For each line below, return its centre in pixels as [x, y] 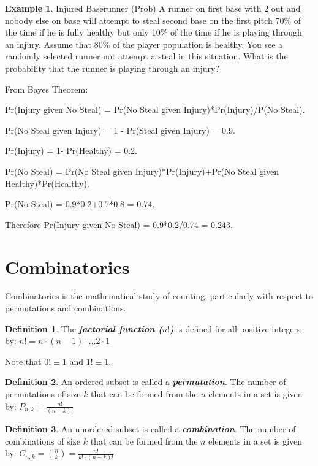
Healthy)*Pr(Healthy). [47, 183]
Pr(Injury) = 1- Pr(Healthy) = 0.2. [71, 151]
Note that [23, 361]
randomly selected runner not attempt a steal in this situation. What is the [146, 56]
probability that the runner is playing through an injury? [112, 68]
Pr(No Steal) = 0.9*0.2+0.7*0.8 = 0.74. [80, 204]
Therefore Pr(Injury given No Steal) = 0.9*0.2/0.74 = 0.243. [119, 224]
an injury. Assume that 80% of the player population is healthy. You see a [144, 44]
